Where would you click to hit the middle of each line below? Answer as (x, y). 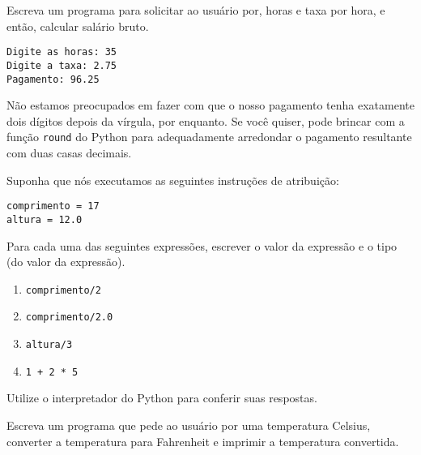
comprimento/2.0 (69, 318)
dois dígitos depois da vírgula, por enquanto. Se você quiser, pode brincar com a (206, 120)
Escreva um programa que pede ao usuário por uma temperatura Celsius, (189, 425)
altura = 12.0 (45, 219)
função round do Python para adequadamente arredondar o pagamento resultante (209, 137)
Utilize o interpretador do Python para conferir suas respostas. (162, 398)
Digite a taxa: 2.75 (62, 65)
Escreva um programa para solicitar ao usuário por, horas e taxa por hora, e (196, 10)
